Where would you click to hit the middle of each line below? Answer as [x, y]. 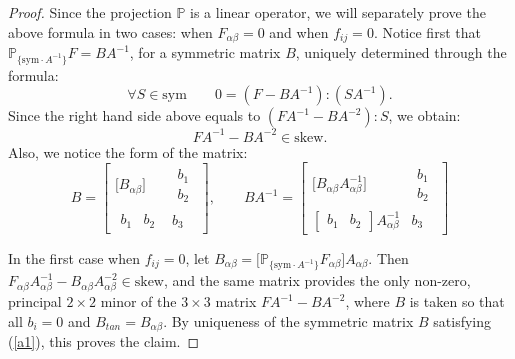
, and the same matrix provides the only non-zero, [317, 280]
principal [35, 301]
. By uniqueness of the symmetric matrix [288, 320]
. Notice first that [427, 31]
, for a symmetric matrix [205, 52]
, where [367, 301]
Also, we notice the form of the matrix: [128, 151]
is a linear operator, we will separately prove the [338, 12]
